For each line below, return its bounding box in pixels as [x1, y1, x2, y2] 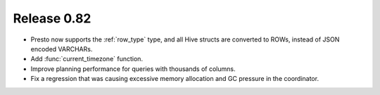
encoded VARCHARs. [30, 44, 93, 53]
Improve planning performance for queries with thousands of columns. [30, 64, 236, 73]
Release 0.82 [13, 11, 91, 26]
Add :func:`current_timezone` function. [30, 55, 144, 63]
